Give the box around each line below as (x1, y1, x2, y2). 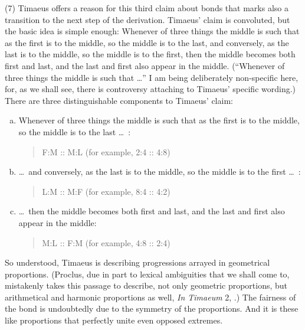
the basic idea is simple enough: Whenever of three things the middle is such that (5, 25, 300, 37)
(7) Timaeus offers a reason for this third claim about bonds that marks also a (5, 2, 288, 14)
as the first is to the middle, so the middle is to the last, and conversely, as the (5, 36, 289, 48)
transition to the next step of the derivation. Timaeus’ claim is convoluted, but (5, 13, 290, 25)
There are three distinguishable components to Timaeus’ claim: (5, 94, 233, 106)
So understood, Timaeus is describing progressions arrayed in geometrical (5, 256, 270, 269)
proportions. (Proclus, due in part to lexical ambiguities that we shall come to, (5, 267, 290, 280)
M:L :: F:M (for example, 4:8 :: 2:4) (42, 236, 170, 249)
